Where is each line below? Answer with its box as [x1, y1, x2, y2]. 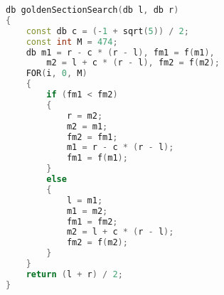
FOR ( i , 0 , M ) [26, 68, 87, 79]
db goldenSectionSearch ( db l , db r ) [6, 5, 179, 15]
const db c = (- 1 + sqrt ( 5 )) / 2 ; [26, 26, 189, 36]
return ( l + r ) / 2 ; [26, 269, 123, 279]
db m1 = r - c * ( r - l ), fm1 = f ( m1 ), [26, 47, 215, 58]
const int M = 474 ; [26, 36, 118, 47]
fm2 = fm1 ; [66, 132, 118, 142]
